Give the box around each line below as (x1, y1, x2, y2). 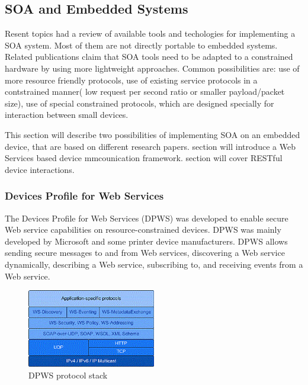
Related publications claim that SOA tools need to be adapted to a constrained (5, 50, 293, 63)
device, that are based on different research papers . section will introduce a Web (5, 140, 296, 152)
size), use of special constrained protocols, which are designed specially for (5, 97, 274, 109)
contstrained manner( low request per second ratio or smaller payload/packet (5, 85, 285, 98)
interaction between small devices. (5, 108, 129, 121)
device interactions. (5, 163, 75, 175)
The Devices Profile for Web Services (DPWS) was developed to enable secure (5, 211, 288, 224)
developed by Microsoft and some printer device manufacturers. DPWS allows (5, 235, 288, 247)
